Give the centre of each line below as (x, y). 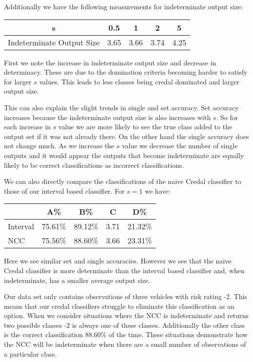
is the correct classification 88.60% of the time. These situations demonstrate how (126, 334)
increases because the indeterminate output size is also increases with (107, 117)
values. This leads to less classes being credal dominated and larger (139, 81)
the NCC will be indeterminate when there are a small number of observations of (125, 344)
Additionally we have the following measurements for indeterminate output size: (123, 6)
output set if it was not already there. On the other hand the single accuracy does (126, 136)
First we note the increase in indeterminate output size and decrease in (110, 62)
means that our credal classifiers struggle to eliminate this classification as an (119, 306)
